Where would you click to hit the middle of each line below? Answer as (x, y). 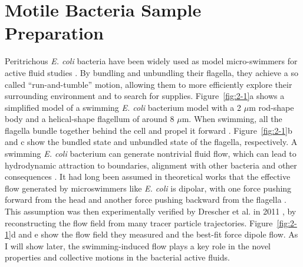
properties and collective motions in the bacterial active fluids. (117, 257)
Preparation (54, 33)
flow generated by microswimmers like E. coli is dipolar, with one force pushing (148, 188)
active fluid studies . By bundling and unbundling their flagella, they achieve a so (151, 72)
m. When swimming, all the (232, 119)
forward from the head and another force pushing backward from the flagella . (146, 200)
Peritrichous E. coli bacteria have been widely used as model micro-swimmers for (151, 61)
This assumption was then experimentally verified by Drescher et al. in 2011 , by (151, 211)
